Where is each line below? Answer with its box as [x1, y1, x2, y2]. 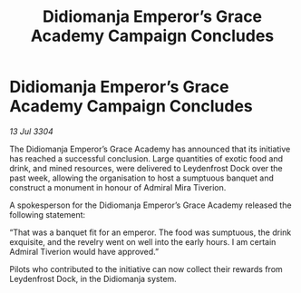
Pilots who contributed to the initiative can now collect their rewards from [9, 263, 283, 274]
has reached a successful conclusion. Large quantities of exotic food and [9, 152, 284, 164]
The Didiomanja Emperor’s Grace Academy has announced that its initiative [9, 143, 291, 154]
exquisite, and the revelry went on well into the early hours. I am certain [9, 236, 277, 247]
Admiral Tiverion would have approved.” [9, 246, 160, 257]
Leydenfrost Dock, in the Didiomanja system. [9, 273, 177, 284]
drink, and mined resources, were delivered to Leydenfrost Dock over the [9, 162, 283, 173]
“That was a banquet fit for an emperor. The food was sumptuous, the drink [9, 227, 292, 238]
